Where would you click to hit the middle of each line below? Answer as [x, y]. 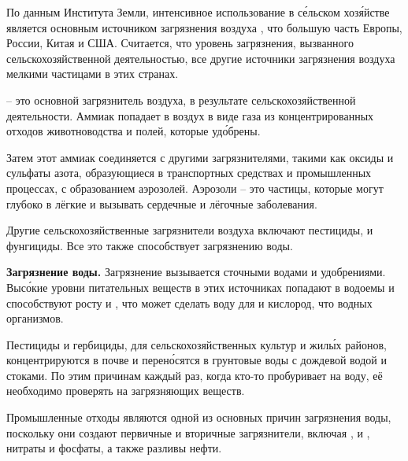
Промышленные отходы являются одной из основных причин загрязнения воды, [199, 417]
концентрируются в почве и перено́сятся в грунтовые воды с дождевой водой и [197, 360]
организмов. [35, 318]
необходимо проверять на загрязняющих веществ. [126, 391]
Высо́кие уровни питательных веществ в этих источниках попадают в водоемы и [200, 287]
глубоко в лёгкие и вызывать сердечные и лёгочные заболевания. [162, 203]
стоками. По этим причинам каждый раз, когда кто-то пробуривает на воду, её [195, 375]
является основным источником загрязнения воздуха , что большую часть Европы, [204, 27]
